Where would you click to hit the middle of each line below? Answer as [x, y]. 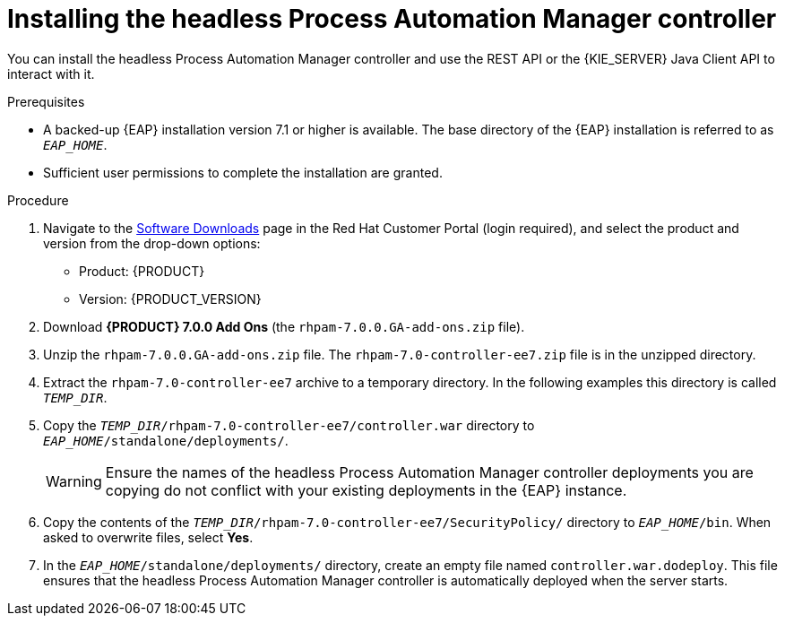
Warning [74, 481]
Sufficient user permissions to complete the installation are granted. [243, 172]
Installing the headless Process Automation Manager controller [392, 19]
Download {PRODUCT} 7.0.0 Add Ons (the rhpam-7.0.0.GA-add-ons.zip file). [284, 326]
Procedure [38, 200]
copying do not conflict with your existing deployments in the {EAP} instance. [366, 490]
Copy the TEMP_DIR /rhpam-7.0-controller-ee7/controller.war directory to [289, 425]
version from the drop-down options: [152, 243]
